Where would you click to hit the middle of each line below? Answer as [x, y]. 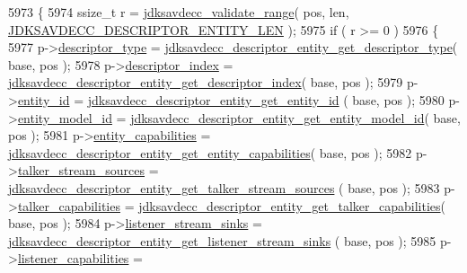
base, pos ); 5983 [394, 187]
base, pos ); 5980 [398, 99]
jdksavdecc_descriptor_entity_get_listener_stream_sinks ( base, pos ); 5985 [222, 240]
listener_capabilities [73, 258]
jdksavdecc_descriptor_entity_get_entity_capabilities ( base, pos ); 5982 [210, 152]
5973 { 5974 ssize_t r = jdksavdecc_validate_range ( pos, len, [179, 12]
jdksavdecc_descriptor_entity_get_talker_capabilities [290, 205]
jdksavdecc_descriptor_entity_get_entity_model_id [278, 117]
